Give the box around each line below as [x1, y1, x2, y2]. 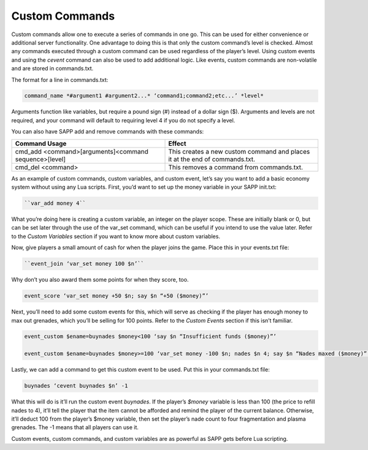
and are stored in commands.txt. [11, 65, 94, 72]
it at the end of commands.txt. [168, 155, 256, 163]
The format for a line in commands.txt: [11, 76, 109, 83]
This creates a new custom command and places [168, 147, 310, 156]
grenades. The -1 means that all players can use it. [11, 424, 139, 431]
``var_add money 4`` [24, 200, 86, 207]
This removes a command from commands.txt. [168, 163, 304, 171]
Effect [168, 139, 186, 148]
